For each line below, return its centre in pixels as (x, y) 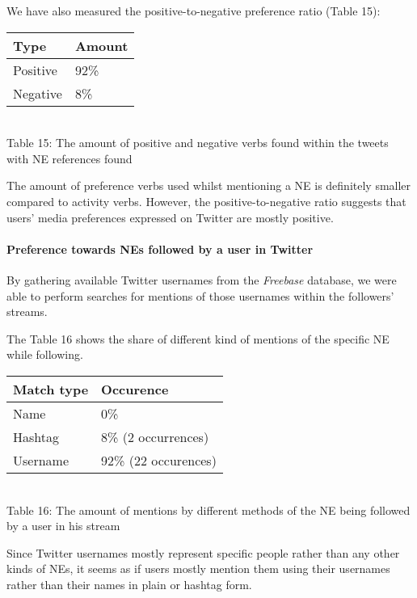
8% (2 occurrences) (155, 436)
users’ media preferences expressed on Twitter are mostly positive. (170, 217)
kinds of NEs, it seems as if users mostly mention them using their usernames (198, 569)
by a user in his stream (63, 526)
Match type (51, 389)
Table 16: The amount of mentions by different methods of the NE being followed (208, 510)
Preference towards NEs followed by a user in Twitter (160, 248)
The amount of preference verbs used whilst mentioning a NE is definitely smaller (209, 185)
